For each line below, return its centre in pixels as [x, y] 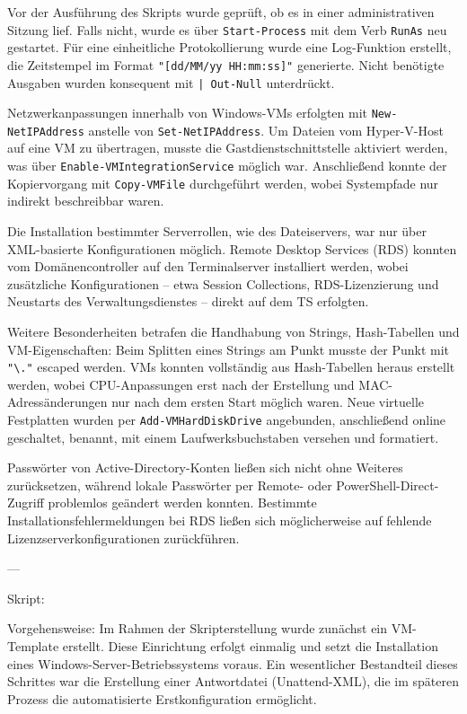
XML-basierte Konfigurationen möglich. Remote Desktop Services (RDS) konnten [232, 248]
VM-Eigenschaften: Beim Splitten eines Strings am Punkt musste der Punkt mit [229, 349]
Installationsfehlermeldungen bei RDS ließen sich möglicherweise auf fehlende [220, 520]
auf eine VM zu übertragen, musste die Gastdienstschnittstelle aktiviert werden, [228, 148]
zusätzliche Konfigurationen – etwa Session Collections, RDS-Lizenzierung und [223, 283]
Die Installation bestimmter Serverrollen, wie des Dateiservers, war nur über [217, 230]
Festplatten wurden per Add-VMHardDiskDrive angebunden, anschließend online [227, 419]
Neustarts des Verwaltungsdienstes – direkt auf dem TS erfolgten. [188, 301]
